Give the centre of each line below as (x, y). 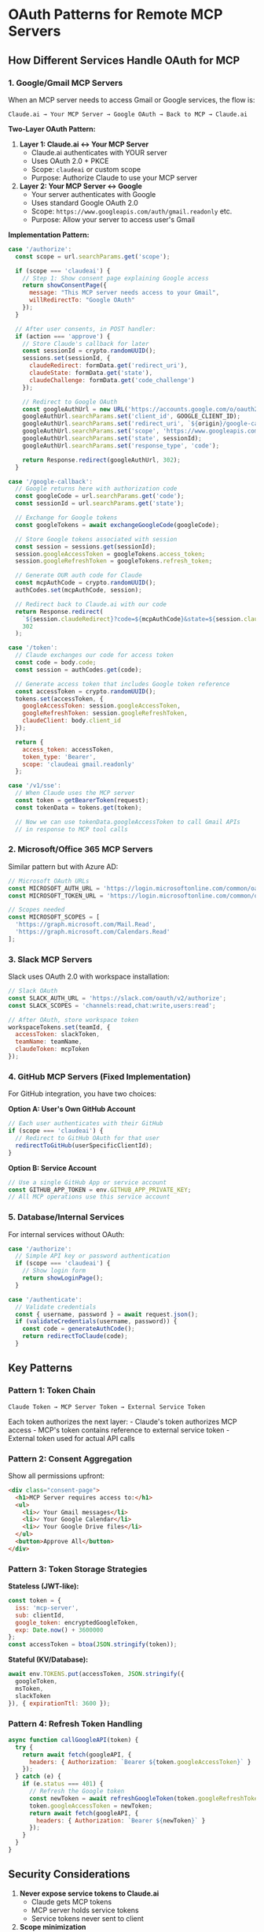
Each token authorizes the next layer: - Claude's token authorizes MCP (123, 1421)
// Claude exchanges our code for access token (95, 656)
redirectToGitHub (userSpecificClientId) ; (84, 1145)
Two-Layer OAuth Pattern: (52, 128)
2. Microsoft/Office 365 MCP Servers (81, 849)
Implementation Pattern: (49, 235)
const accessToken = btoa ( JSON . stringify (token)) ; (93, 1644)
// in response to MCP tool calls (71, 829)
